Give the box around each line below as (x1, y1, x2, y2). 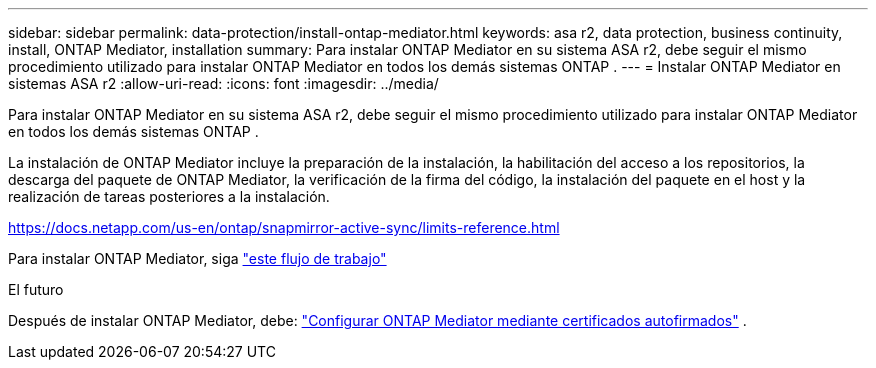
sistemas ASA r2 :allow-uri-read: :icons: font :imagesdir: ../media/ (8, 75, 439, 92)
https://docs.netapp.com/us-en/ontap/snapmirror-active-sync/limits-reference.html (8, 219, 560, 236)
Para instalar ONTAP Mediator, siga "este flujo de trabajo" (8, 250, 387, 267)
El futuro (8, 281, 64, 298)
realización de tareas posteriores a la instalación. (8, 188, 330, 205)
